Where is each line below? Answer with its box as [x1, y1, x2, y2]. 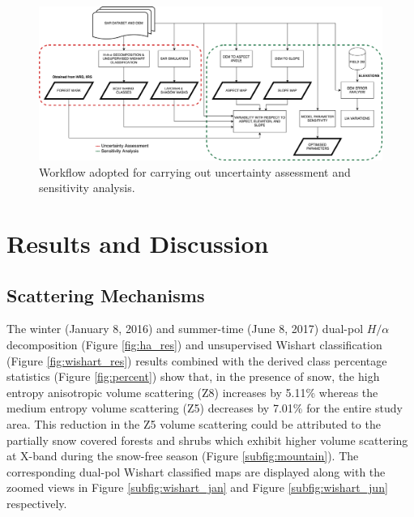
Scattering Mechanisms [6, 282, 205, 307]
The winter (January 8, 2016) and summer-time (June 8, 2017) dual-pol [6, 320, 364, 337]
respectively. [6, 494, 67, 511]
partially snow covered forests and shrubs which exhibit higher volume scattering [6, 431, 408, 448]
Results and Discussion [6, 227, 269, 260]
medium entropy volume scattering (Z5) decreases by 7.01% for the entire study [6, 399, 403, 417]
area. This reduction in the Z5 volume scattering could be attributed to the [6, 415, 381, 432]
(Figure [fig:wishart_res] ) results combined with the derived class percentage [6, 352, 387, 369]
